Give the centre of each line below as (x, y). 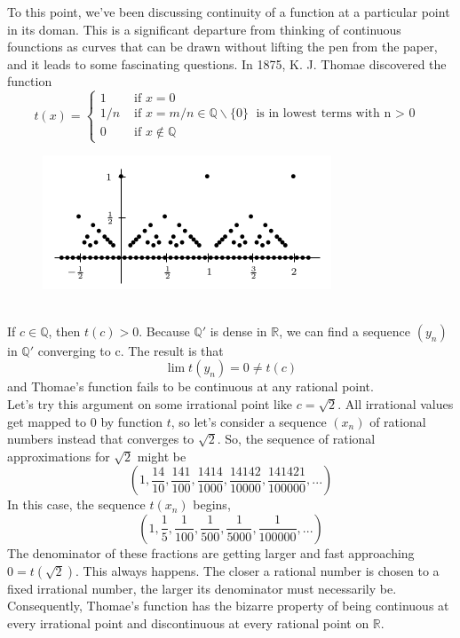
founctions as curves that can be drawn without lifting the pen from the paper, (222, 47)
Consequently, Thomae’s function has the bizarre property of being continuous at (228, 606)
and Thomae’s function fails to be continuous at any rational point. (190, 386)
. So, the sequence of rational (296, 439)
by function (132, 421)
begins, (212, 504)
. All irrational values (396, 403)
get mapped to (47, 421)
